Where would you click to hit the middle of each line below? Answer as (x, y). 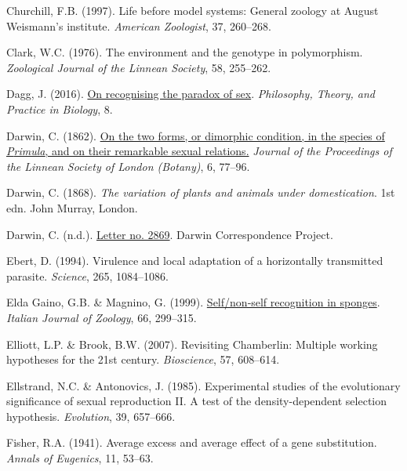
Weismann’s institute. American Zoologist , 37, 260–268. (139, 25)
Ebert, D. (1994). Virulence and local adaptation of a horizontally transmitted (195, 261)
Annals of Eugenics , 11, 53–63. (80, 458)
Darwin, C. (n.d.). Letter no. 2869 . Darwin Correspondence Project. (170, 234)
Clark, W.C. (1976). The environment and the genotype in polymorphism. (185, 52)
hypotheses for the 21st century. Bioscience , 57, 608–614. (143, 359)
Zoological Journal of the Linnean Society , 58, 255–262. (139, 67)
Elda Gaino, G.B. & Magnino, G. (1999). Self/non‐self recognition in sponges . (193, 302)
